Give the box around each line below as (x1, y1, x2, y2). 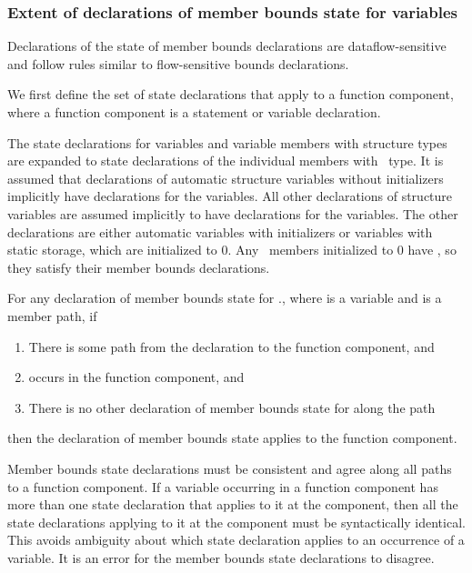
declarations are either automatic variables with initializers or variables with (7, 222, 433, 241)
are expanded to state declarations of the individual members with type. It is (7, 151, 444, 170)
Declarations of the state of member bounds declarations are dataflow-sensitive (7, 36, 447, 55)
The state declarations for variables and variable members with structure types (7, 133, 447, 152)
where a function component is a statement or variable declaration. (7, 103, 381, 121)
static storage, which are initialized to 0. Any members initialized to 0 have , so (7, 240, 457, 259)
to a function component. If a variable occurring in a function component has (7, 477, 438, 496)
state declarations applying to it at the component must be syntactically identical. (7, 512, 466, 531)
